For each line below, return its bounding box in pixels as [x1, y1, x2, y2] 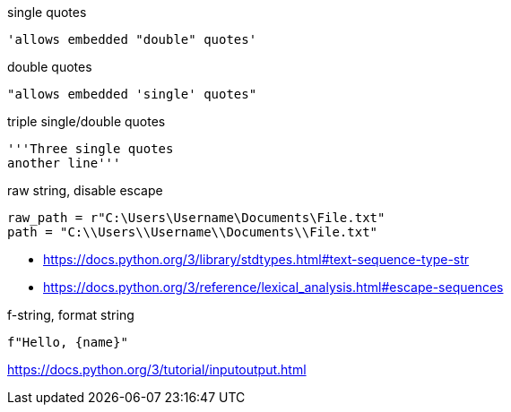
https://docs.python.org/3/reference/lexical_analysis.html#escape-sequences [43, 279, 504, 295]
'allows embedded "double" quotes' [7, 32, 257, 47]
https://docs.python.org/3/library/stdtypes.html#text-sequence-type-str [43, 252, 470, 267]
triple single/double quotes [7, 114, 166, 129]
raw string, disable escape [7, 183, 163, 198]
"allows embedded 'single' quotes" [7, 87, 257, 101]
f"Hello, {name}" [7, 335, 128, 349]
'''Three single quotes [7, 142, 174, 156]
